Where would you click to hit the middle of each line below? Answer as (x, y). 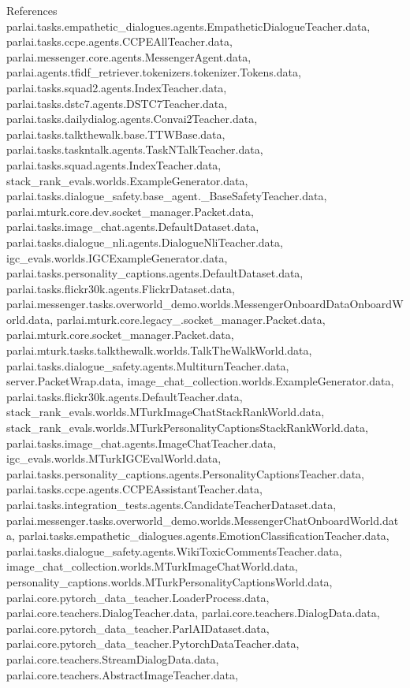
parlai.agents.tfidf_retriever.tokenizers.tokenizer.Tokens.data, (154, 72)
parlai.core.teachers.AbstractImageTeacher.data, (122, 674)
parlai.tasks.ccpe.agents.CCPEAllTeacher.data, (119, 41)
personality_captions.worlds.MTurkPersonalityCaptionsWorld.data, (170, 581)
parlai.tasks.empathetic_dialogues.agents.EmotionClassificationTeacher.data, (204, 536)
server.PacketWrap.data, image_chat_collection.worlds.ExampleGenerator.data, (200, 381)
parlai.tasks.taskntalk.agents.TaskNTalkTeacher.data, (135, 149)
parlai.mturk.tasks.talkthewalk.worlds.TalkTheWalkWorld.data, (159, 350)
